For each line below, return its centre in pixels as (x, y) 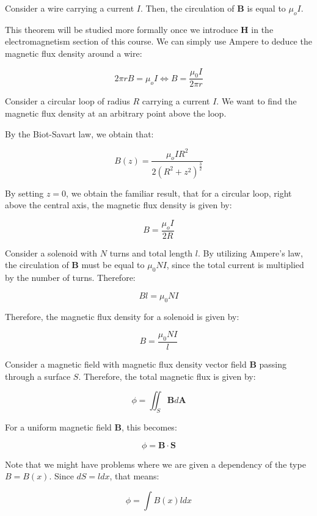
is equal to (266, 8)
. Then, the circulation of (187, 8)
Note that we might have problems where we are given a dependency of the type (155, 464)
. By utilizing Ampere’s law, (250, 253)
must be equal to (113, 265)
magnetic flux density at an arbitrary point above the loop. (116, 113)
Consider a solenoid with (51, 253)
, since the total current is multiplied (235, 265)
